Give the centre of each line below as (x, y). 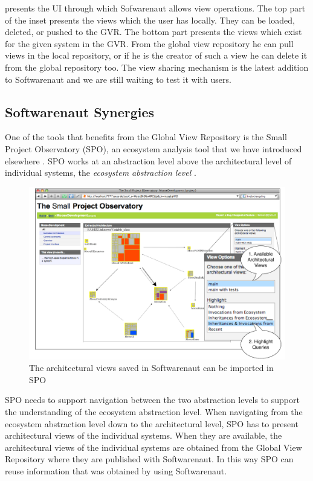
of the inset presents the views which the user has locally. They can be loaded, (150, 20)
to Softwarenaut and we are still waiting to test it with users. (118, 79)
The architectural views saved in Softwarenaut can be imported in (151, 368)
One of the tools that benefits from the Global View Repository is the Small (146, 137)
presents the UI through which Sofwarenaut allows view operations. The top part (155, 8)
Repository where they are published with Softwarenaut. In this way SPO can (149, 459)
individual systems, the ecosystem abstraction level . (101, 173)
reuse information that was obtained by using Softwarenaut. (116, 470)
